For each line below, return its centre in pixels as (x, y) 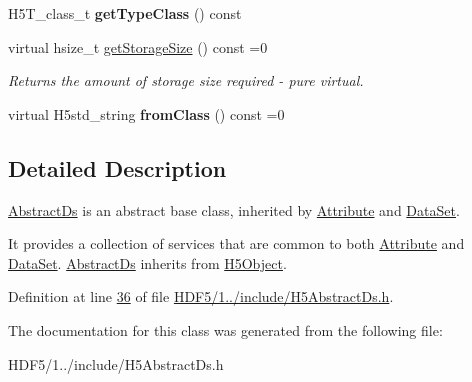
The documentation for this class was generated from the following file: (225, 329)
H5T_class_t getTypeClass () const (125, 13)
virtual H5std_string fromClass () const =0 (146, 113)
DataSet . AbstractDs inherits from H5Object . (147, 262)
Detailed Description (117, 167)
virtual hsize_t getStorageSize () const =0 (138, 46)
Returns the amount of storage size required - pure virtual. (186, 80)
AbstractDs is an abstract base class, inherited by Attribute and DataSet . (234, 209)
